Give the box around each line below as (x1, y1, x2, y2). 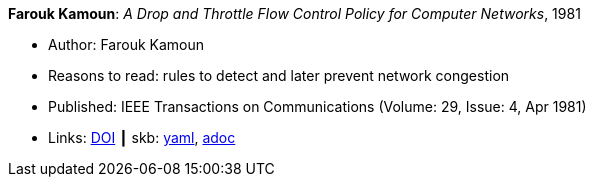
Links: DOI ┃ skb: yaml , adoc (48, 129, 236, 146)
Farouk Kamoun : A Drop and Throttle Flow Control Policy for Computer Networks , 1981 (8, 5, 581, 22)
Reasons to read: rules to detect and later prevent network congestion (48, 67, 510, 84)
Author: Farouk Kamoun (48, 36, 205, 53)
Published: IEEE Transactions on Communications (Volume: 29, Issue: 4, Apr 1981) (48, 98, 587, 115)
